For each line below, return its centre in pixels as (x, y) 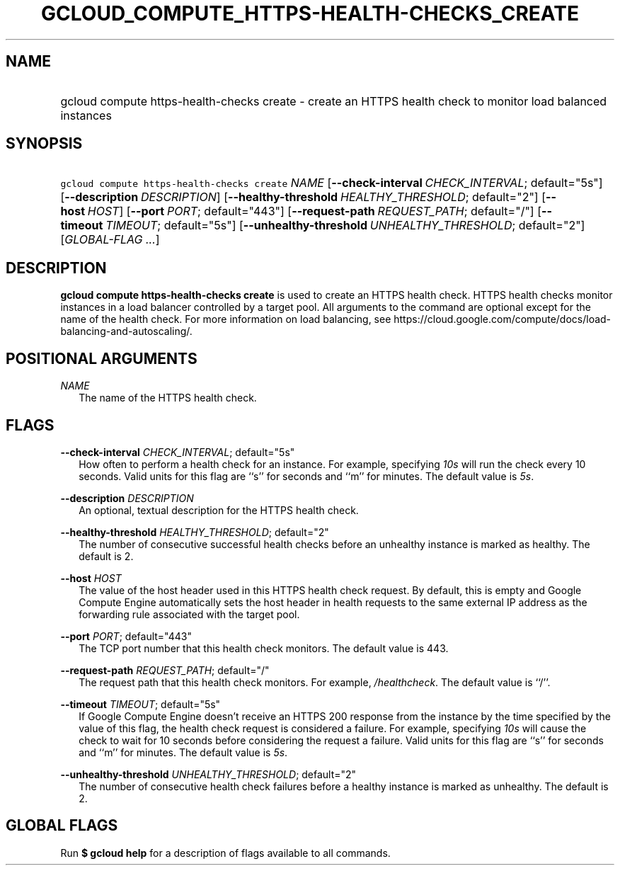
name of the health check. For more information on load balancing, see (226, 319)
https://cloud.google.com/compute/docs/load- (503, 319)
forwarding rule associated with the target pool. (189, 614)
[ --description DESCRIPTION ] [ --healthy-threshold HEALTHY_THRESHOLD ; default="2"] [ (303, 197)
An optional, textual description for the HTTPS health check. (219, 510)
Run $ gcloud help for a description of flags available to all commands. (225, 853)
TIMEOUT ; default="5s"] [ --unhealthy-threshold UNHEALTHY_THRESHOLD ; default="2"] (345, 226)
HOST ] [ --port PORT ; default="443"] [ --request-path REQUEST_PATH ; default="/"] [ (315, 211)
